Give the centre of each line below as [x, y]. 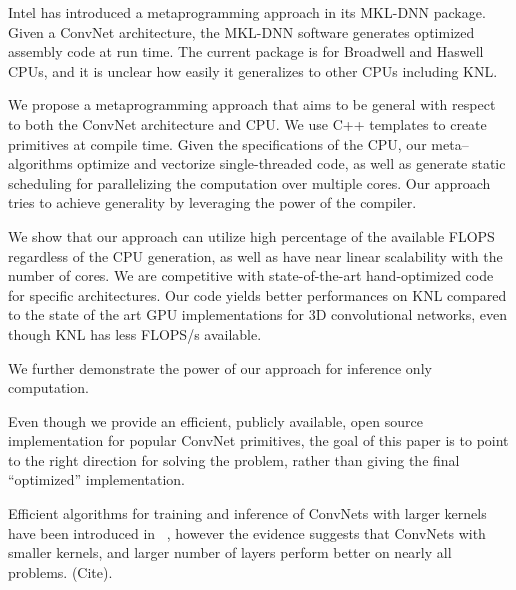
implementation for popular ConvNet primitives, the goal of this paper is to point [258, 440]
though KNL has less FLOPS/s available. [135, 333]
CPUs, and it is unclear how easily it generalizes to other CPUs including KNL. [253, 70]
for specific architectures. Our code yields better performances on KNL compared [257, 294]
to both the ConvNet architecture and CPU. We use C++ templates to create [247, 123]
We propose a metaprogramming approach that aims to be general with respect [252, 104]
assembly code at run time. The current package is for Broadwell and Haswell [246, 51]
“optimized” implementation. [96, 479]
